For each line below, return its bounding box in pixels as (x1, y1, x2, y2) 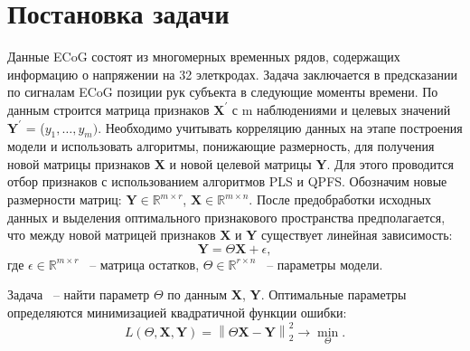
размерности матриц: (7, 190, 122, 209)
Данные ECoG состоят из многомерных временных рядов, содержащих (7, 47, 400, 66)
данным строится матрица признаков (7, 100, 210, 119)
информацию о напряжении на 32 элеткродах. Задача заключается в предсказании (7, 64, 457, 83)
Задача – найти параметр (7, 285, 150, 304)
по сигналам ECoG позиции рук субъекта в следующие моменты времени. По (7, 82, 438, 101)
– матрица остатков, (89, 254, 200, 273)
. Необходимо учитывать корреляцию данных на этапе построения (98, 118, 463, 137)
